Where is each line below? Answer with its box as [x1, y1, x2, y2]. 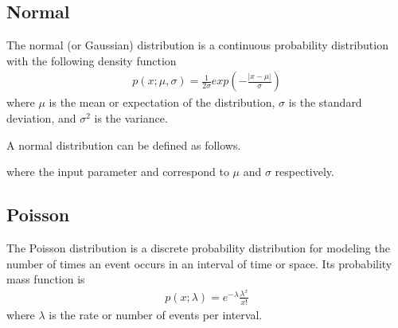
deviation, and [6, 110, 76, 127]
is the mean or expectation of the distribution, [49, 94, 275, 111]
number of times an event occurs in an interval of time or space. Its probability [6, 255, 392, 271]
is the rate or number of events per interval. [49, 306, 263, 322]
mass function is [6, 271, 85, 287]
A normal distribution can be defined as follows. [6, 136, 241, 153]
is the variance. [94, 110, 168, 127]
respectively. [275, 163, 334, 180]
